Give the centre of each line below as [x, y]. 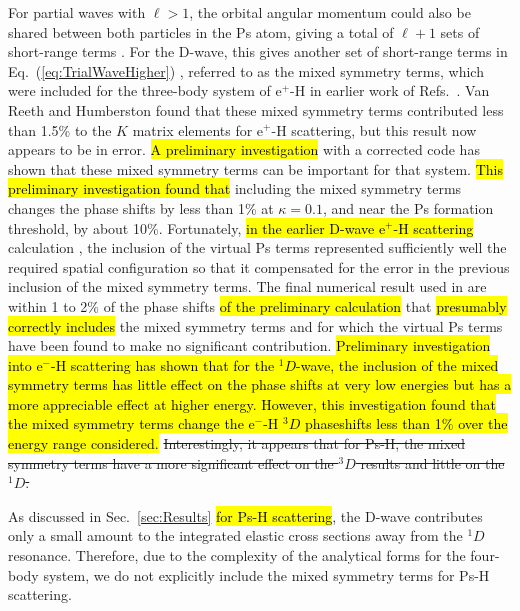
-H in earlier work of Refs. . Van [390, 90]
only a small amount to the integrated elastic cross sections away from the [235, 535]
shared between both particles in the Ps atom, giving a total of [201, 31]
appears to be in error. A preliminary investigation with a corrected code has [244, 149]
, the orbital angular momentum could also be [330, 12]
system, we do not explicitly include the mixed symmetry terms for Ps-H [266, 574]
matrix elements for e [198, 129]
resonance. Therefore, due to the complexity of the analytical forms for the [237, 555]
